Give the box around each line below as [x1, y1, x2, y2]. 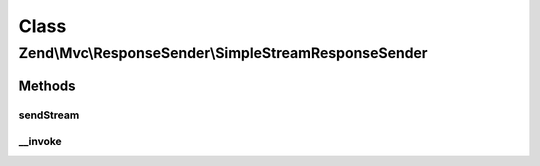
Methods [18, 77, 76, 94]
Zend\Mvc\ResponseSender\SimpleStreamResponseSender [18, 44, 428, 62]
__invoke [18, 135, 62, 149]
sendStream [18, 108, 80, 122]
